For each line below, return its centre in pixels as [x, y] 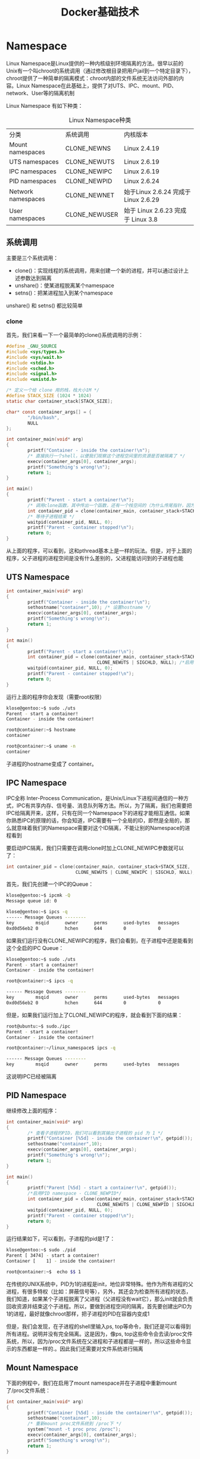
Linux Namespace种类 [100, 120]
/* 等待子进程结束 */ [51, 516]
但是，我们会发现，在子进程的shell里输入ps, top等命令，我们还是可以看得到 [99, 1326]
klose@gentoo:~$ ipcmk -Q [38, 896]
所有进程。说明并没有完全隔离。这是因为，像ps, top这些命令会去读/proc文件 [99, 1333]
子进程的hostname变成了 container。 [51, 764]
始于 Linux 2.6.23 [149, 210]
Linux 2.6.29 [142, 199]
